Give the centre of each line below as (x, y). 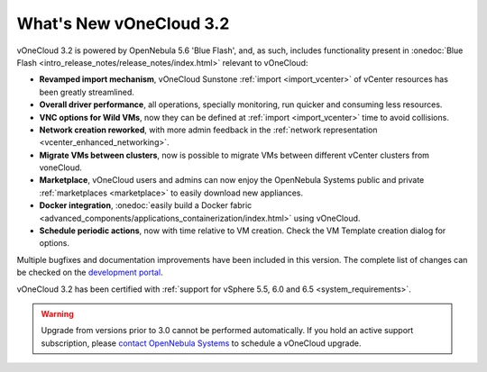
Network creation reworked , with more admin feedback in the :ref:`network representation (208, 130)
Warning (57, 313)
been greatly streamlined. (87, 92)
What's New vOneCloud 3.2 (123, 23)
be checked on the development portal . (90, 272)
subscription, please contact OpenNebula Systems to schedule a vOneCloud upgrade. (201, 343)
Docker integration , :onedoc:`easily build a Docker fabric (146, 205)
